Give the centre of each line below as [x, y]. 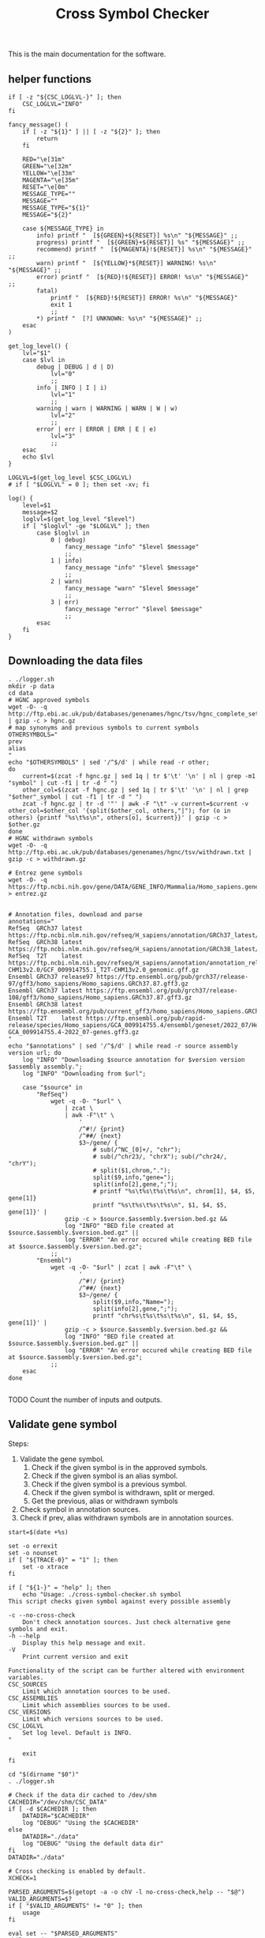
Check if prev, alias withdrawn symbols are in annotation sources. [127, 1517]
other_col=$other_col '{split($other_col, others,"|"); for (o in [119, 810]
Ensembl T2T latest [45, 1018]
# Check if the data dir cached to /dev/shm [82, 1795]
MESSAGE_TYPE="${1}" [56, 208]
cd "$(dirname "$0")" [44, 1774]
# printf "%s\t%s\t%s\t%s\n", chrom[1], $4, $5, [174, 1191]
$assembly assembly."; [45, 1067]
